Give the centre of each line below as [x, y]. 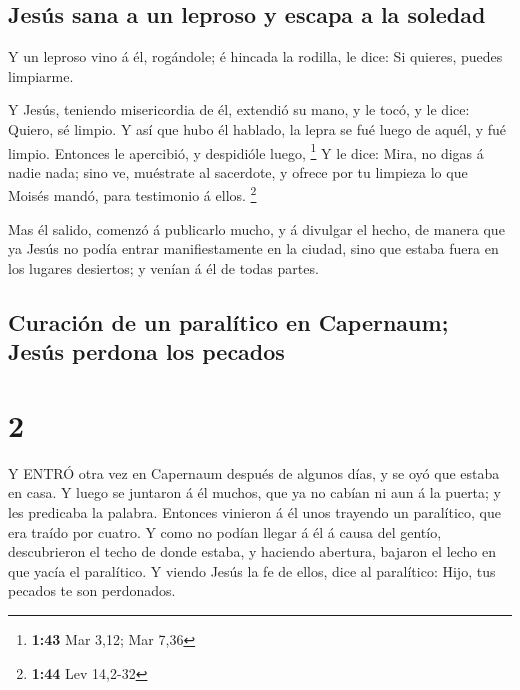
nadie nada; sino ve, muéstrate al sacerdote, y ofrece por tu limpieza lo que [238, 171]
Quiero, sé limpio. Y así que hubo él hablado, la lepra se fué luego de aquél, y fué [257, 128]
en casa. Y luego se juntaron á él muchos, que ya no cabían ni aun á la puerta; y [255, 492]
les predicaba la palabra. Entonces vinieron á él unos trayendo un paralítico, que [254, 511]
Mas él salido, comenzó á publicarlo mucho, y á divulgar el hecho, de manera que [256, 228]
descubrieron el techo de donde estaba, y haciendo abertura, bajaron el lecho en [252, 551]
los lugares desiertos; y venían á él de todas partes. [163, 267]
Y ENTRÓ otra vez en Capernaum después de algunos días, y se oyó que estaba [254, 472]
